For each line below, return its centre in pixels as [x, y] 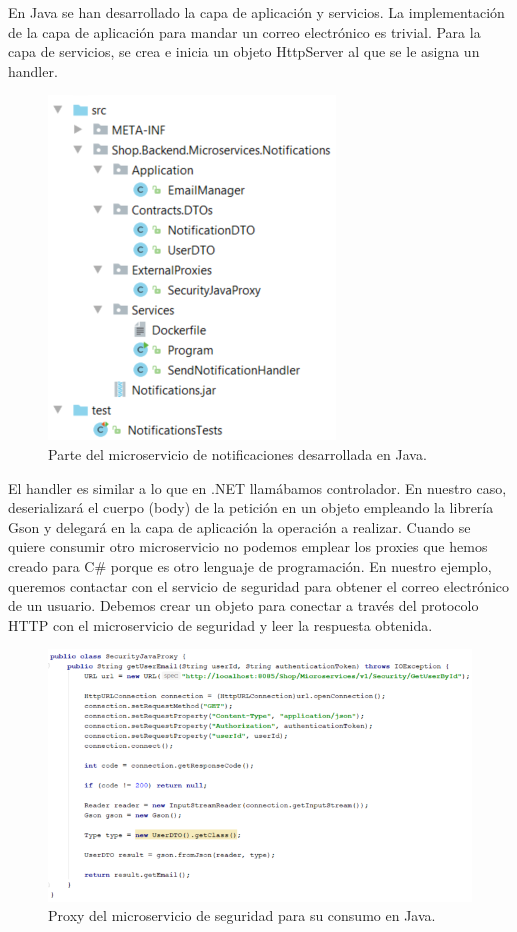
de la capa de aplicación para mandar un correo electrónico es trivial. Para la [244, 31]
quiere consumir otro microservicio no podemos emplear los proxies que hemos [248, 546]
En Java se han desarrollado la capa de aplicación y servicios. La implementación [256, 12]
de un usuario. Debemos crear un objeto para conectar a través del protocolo [243, 605]
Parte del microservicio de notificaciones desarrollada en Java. [237, 453]
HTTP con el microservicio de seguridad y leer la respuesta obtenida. [220, 624]
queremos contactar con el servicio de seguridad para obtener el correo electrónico [259, 585]
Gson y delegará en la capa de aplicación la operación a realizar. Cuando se [239, 526]
